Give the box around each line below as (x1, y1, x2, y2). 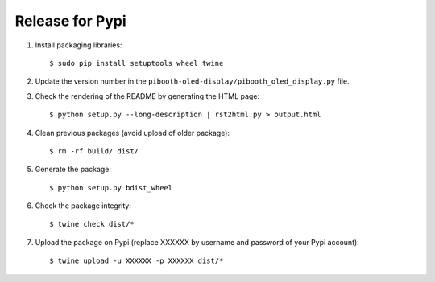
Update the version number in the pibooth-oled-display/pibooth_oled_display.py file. (35, 76, 350, 86)
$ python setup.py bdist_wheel (49, 183, 173, 192)
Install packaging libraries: (35, 40, 122, 50)
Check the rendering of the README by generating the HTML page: (35, 91, 260, 100)
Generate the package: (35, 165, 112, 174)
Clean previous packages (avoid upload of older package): (35, 128, 230, 137)
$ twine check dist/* (49, 219, 135, 229)
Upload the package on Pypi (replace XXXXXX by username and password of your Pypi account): (35, 237, 360, 247)
